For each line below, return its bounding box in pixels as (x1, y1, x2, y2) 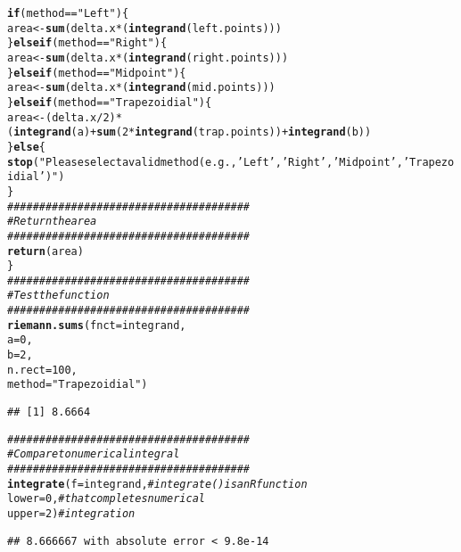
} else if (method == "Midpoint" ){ (7, 66, 186, 79)
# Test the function (7, 289, 110, 302)
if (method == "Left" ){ (7, 7, 129, 20)
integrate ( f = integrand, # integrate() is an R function (7, 477, 308, 490)
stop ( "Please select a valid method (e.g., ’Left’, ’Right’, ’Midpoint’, (7, 155, 403, 169)
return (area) (7, 244, 84, 258)
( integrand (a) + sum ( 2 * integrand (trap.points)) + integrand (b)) (7, 126, 372, 139)
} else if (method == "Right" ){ (7, 37, 168, 50)
